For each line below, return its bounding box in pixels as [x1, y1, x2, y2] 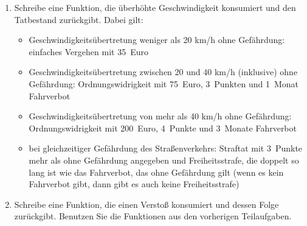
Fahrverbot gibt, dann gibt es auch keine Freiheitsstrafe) [29, 178, 240, 190]
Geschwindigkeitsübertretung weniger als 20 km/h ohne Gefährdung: [29, 33, 285, 46]
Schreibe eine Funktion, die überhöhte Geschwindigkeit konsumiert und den [14, 1, 296, 13]
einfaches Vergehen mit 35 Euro [29, 45, 148, 58]
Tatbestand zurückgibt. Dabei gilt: [14, 13, 143, 25]
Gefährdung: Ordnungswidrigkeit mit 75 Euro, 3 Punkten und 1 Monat [29, 77, 298, 90]
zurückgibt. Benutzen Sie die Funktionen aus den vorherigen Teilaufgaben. [14, 210, 292, 222]
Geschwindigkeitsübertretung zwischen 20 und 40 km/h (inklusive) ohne [29, 65, 298, 78]
